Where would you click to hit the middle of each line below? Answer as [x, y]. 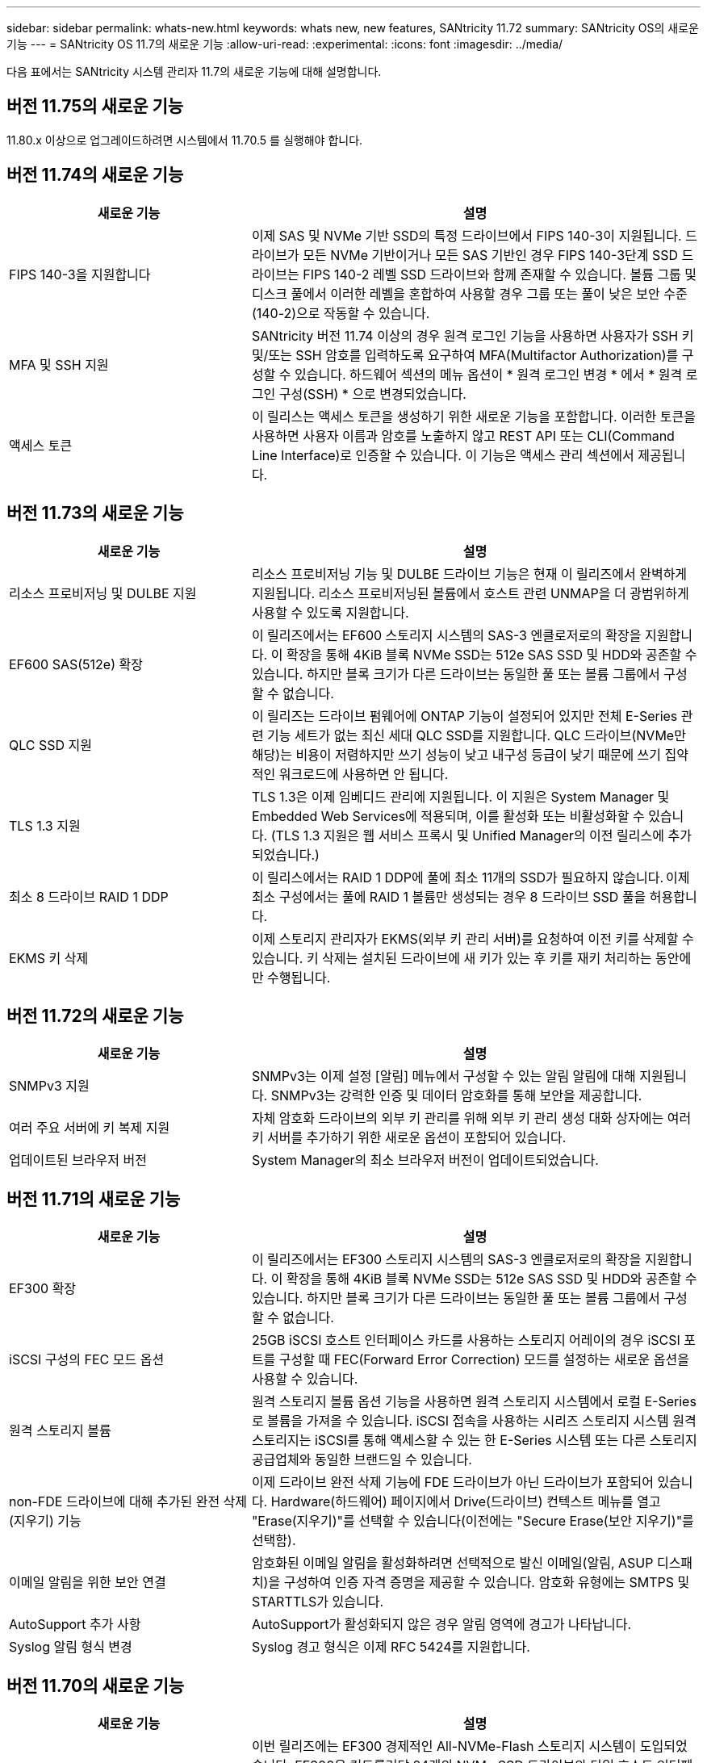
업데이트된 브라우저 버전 [78, 1160]
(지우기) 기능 [45, 1521]
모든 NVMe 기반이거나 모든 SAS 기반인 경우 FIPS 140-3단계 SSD [491, 255]
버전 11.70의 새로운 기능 [96, 1686]
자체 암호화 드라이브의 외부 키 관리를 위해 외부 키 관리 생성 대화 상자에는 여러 [471, 1118]
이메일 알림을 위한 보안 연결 [88, 1583]
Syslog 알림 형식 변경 [71, 1647]
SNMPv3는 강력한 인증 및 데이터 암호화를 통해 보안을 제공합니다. [456, 1096]
